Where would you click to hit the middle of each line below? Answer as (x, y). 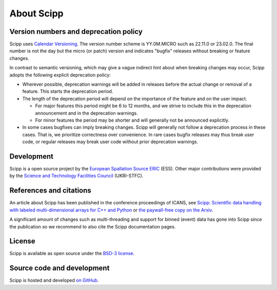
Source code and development (60, 268)
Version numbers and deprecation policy (76, 32)
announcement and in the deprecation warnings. (86, 113)
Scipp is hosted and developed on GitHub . (54, 280)
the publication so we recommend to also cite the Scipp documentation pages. (93, 226)
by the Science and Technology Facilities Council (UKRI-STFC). (76, 176)
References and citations (51, 191)
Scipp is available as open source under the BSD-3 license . (72, 254)
